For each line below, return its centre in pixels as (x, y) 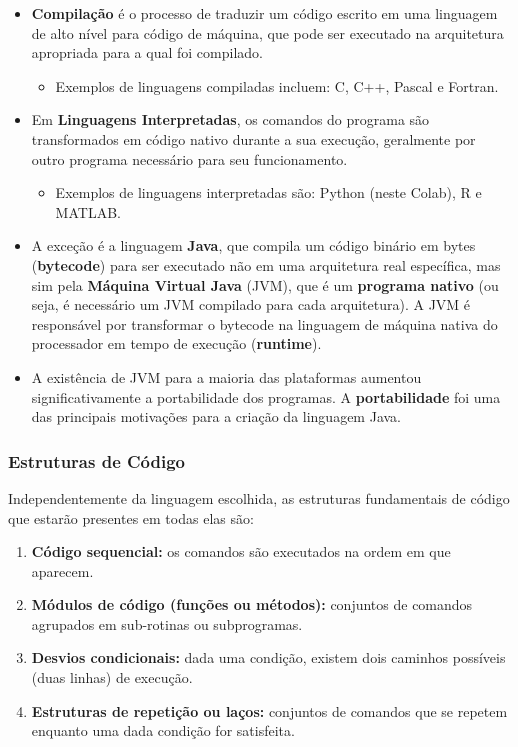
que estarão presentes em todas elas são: (131, 517)
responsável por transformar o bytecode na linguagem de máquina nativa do (264, 323)
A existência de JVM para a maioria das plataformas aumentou (226, 376)
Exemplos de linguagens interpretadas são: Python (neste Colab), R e (268, 192)
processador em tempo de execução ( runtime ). (176, 343)
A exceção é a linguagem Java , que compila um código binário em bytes (253, 245)
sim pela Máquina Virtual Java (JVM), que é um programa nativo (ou (265, 284)
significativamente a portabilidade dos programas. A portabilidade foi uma (266, 396)
